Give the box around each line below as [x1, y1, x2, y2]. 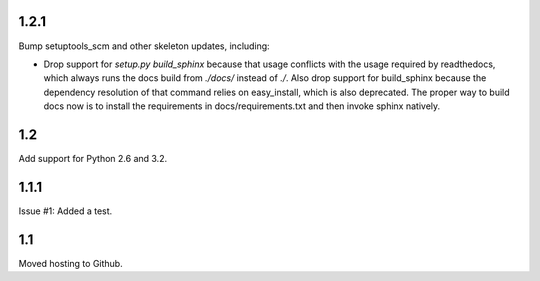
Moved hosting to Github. [18, 257, 124, 269]
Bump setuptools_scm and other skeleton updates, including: [18, 40, 270, 52]
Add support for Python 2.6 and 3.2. [18, 152, 168, 164]
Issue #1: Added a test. [18, 205, 113, 217]
